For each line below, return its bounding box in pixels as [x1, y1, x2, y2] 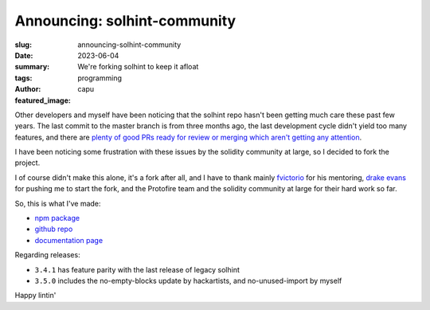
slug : [14, 40, 32, 49]
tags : [14, 73, 33, 83]
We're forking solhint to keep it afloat [77, 62, 199, 72]
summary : [14, 62, 50, 72]
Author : [14, 84, 41, 94]
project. [14, 158, 41, 167]
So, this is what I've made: [14, 198, 101, 208]
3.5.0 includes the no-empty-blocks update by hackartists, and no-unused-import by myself [34, 276, 342, 285]
